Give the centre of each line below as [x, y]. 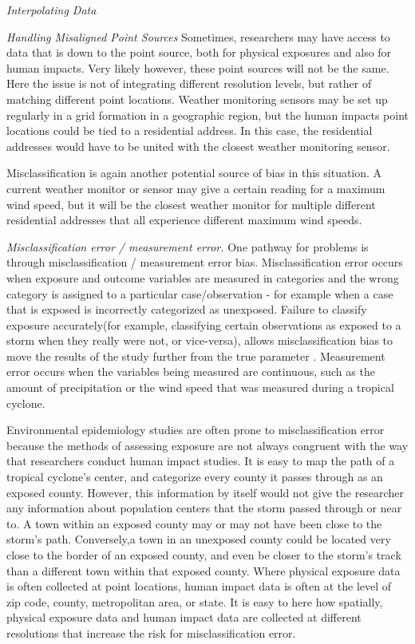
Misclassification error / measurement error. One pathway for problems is [188, 246]
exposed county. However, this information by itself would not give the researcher [205, 492]
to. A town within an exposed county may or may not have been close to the [194, 523]
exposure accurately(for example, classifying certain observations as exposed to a [204, 324]
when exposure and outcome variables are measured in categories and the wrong [203, 277]
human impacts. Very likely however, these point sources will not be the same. [198, 67]
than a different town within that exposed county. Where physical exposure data [204, 570]
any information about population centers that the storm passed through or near [204, 508]
